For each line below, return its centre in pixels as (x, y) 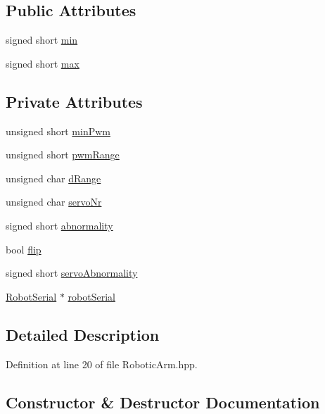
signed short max (43, 63)
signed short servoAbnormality (72, 273)
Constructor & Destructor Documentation (163, 402)
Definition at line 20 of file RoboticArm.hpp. (102, 364)
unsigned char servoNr (54, 202)
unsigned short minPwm (58, 131)
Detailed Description (83, 334)
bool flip (24, 249)
